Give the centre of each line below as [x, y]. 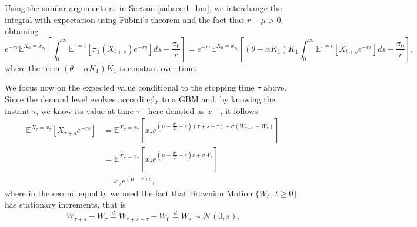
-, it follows [238, 110]
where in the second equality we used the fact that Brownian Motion [129, 193]
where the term [32, 67]
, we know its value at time [85, 110]
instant [17, 110]
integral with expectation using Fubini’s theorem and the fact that [125, 19]
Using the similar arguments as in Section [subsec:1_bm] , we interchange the [144, 8]
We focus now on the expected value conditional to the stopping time [130, 87]
